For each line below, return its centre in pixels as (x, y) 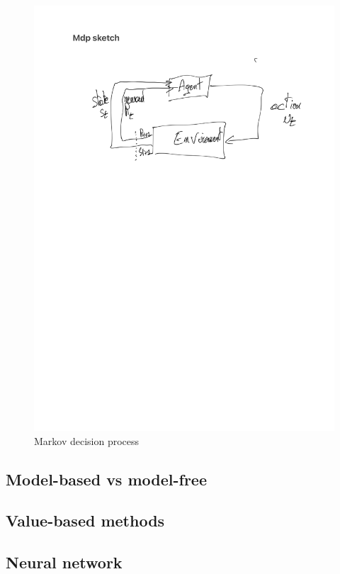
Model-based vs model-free (107, 479)
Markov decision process (87, 440)
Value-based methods (85, 520)
